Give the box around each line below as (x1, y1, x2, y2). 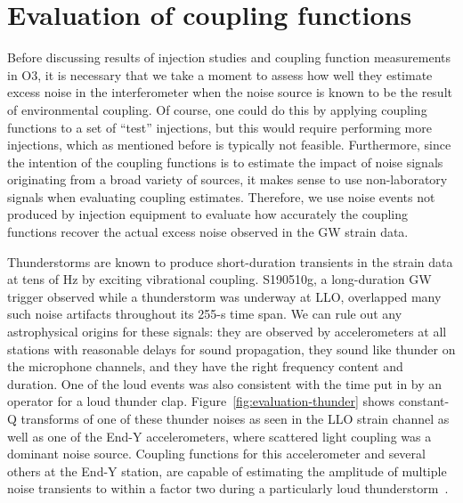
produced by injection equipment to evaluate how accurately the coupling (7, 205, 409, 223)
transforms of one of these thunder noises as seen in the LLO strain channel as (20, 410, 450, 427)
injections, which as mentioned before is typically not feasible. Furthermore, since (7, 135, 451, 154)
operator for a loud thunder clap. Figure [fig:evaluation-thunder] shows (7, 392, 395, 410)
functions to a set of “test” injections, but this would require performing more (7, 118, 432, 136)
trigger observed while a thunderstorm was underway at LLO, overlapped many (7, 287, 442, 305)
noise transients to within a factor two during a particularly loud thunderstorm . (7, 479, 449, 498)
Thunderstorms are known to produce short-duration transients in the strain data (7, 252, 453, 271)
